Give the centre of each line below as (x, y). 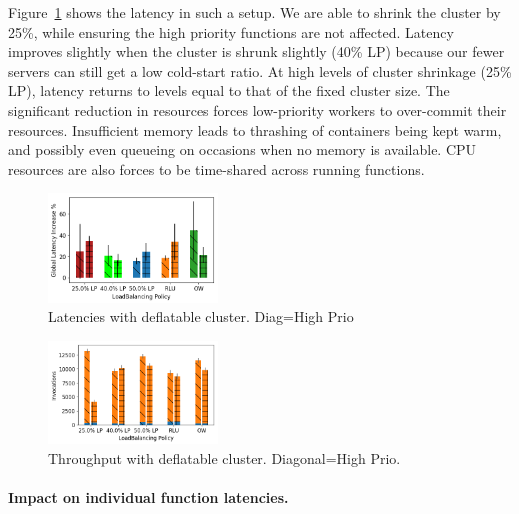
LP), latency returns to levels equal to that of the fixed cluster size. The (229, 90)
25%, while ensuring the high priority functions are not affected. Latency (231, 31)
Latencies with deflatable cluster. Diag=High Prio (201, 316)
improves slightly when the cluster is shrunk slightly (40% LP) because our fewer (256, 51)
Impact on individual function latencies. (148, 497)
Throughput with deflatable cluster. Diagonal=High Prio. (224, 457)
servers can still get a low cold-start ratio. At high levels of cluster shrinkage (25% (260, 70)
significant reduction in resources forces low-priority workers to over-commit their (257, 109)
